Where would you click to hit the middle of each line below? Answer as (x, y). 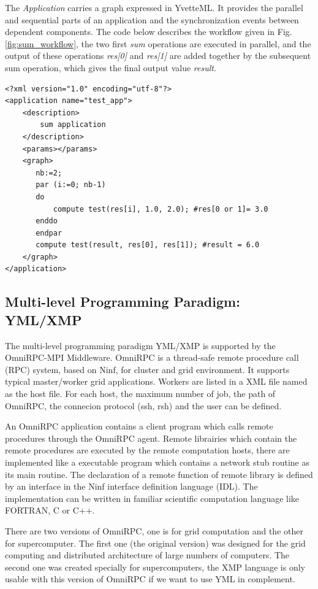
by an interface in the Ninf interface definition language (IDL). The (131, 486)
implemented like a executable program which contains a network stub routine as (157, 462)
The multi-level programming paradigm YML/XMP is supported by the (140, 345)
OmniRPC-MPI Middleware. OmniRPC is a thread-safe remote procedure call (152, 357)
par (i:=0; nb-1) (71, 185)
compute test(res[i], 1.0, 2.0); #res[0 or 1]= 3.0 (161, 209)
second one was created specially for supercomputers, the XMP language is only (155, 567)
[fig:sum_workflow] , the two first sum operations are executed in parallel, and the (158, 43)
